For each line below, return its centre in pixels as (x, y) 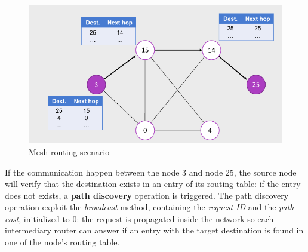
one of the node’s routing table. (62, 242)
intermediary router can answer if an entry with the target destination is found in (154, 230)
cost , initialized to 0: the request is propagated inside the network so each (139, 218)
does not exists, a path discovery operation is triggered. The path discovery (147, 195)
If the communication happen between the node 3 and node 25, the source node (151, 172)
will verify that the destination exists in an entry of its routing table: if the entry (153, 184)
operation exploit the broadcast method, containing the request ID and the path (150, 207)
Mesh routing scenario (69, 151)
